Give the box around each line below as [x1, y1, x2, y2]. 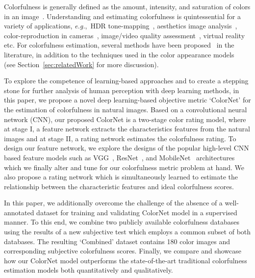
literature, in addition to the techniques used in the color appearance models [4, 49, 234, 59]
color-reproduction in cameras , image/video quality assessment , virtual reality [4, 30, 245, 40]
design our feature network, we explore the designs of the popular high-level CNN [4, 143, 249, 153]
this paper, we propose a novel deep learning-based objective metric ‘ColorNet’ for [4, 95, 251, 105]
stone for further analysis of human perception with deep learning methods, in [4, 85, 239, 95]
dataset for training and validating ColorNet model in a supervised [36, 207, 237, 217]
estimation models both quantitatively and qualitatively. [4, 265, 173, 275]
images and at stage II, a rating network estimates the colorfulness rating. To [4, 133, 236, 143]
